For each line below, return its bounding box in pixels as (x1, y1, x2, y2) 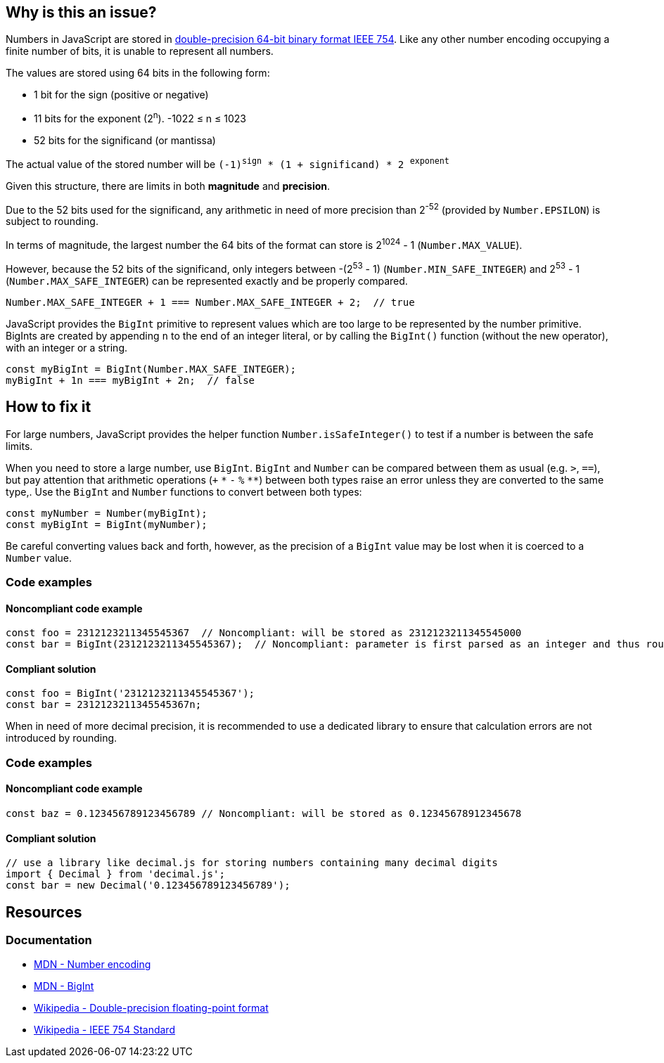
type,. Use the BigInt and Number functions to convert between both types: (6, 485, 362, 498)
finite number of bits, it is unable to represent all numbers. (6, 45, 274, 58)
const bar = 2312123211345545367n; (6, 699, 202, 711)
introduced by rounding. (6, 732, 117, 745)
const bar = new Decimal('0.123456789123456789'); (6, 880, 290, 891)
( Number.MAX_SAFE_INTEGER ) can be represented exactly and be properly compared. (6, 274, 408, 287)
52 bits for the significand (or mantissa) (34, 134, 216, 147)
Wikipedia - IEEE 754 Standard (34, 1024, 175, 1036)
